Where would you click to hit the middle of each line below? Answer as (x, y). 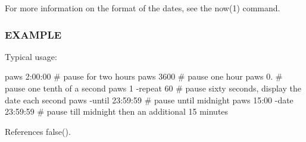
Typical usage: (31, 56)
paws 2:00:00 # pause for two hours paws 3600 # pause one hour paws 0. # (144, 76)
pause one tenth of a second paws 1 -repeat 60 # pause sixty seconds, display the (153, 88)
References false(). (38, 131)
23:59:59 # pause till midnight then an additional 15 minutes (117, 111)
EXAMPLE (33, 34)
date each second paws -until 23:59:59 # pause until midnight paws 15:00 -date (149, 100)
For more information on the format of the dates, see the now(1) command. (143, 8)
